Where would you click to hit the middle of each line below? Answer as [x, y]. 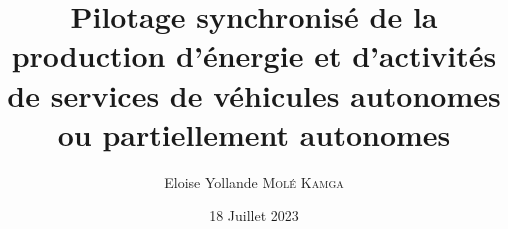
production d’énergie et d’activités [254, 55]
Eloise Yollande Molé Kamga [254, 181]
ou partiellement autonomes [254, 133]
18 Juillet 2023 [254, 215]
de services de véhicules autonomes [254, 94]
